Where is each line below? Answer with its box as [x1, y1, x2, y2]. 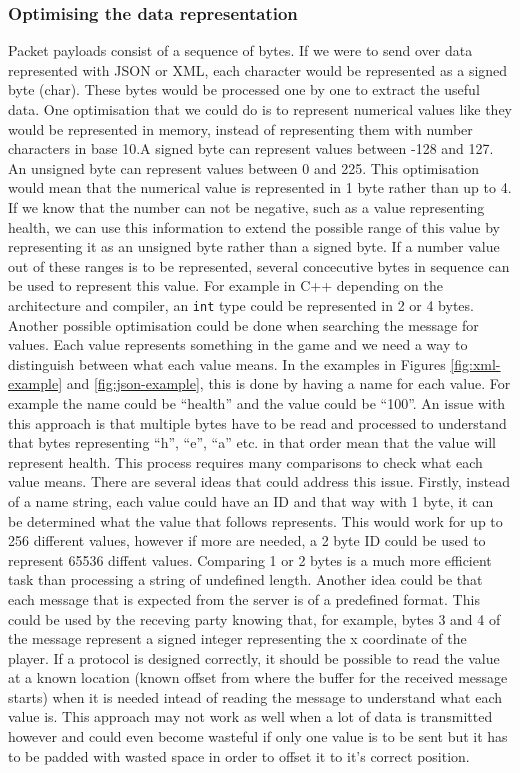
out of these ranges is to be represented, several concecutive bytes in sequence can [8, 255, 510, 276]
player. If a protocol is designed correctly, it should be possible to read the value [8, 647, 500, 668]
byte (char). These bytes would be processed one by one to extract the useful [8, 79, 480, 100]
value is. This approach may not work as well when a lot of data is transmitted [8, 706, 493, 727]
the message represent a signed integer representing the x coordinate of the [8, 628, 467, 649]
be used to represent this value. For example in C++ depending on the [8, 275, 443, 296]
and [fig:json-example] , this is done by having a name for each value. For [66, 373, 511, 394]
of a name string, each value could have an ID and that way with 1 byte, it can [8, 490, 494, 511]
